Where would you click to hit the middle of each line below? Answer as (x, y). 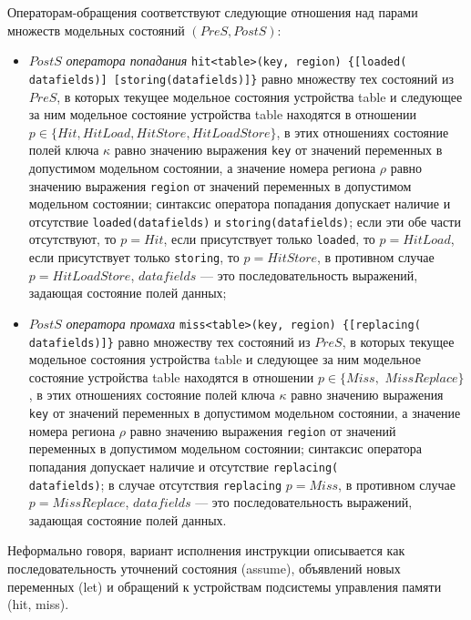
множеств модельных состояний (96, 30)
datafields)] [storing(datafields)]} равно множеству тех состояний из (241, 78)
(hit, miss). (38, 604)
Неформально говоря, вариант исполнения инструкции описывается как (206, 550)
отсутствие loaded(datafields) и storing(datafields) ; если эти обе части (245, 221)
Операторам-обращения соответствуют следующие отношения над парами (213, 12)
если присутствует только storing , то (134, 257)
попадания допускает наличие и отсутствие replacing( (184, 466)
